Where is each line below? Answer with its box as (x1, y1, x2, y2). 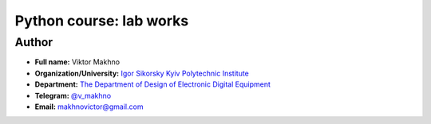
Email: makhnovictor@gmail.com (34, 102, 144, 111)
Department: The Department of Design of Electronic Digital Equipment (34, 79, 271, 89)
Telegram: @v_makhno (34, 91, 112, 100)
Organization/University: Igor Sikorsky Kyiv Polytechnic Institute (34, 68, 249, 78)
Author (14, 35, 53, 49)
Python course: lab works (14, 12, 189, 29)
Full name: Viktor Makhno (34, 57, 120, 67)
